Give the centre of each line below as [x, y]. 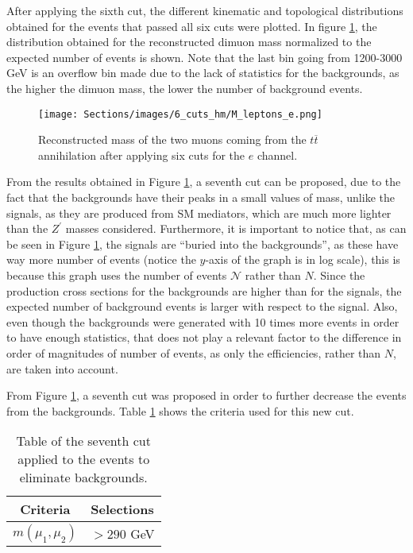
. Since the [339, 275]
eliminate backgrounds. [83, 478]
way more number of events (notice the [101, 259]
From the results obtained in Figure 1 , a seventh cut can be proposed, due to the [204, 182]
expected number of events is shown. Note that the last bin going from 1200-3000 [205, 57]
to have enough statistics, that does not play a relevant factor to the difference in [204, 337]
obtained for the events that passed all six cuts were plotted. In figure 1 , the [192, 26]
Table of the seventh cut [83, 441]
